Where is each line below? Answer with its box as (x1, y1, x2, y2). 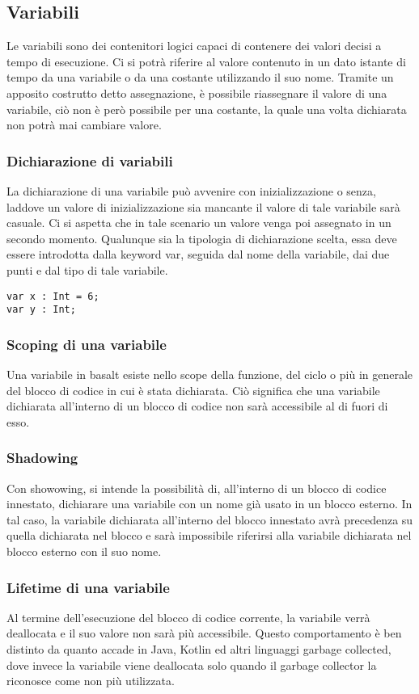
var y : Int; (6, 304, 76, 316)
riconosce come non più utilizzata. (6, 672, 175, 689)
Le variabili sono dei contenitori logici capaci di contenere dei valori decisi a (6, 37, 382, 54)
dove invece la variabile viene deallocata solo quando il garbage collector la (6, 656, 377, 673)
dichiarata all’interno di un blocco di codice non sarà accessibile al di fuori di (6, 397, 388, 414)
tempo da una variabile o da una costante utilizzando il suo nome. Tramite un (6, 69, 394, 86)
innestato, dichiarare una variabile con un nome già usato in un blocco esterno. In (6, 495, 413, 512)
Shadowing (6, 448, 78, 468)
